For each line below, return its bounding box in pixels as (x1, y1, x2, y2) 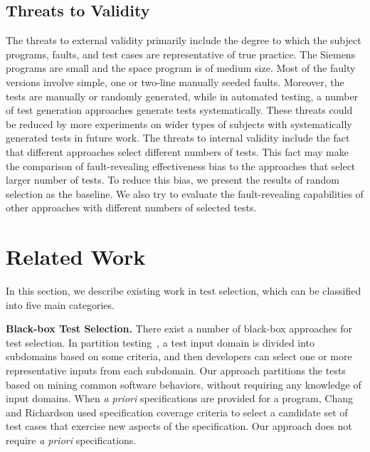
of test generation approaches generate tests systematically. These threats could (6, 103, 353, 117)
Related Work (6, 242, 146, 271)
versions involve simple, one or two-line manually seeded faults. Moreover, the (6, 74, 344, 89)
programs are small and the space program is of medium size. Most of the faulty (6, 61, 356, 75)
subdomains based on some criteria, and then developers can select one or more (6, 349, 352, 364)
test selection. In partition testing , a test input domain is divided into (6, 335, 315, 349)
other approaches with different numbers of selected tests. (6, 200, 257, 215)
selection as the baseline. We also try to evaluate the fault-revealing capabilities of (6, 186, 364, 201)
